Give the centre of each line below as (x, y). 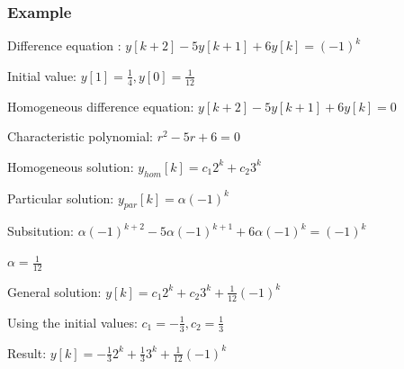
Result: (27, 352)
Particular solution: (61, 198)
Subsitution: (41, 231)
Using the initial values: (72, 322)
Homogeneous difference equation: (101, 106)
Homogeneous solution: (71, 166)
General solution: (54, 291)
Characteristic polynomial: (80, 136)
